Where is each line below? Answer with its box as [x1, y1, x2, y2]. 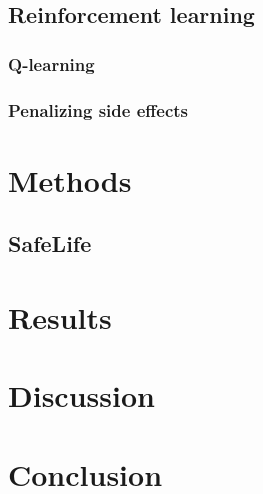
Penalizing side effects [8, 97, 189, 122]
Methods [8, 159, 132, 200]
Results [8, 296, 112, 337]
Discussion [8, 375, 155, 416]
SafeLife [8, 228, 92, 259]
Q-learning [8, 51, 95, 76]
